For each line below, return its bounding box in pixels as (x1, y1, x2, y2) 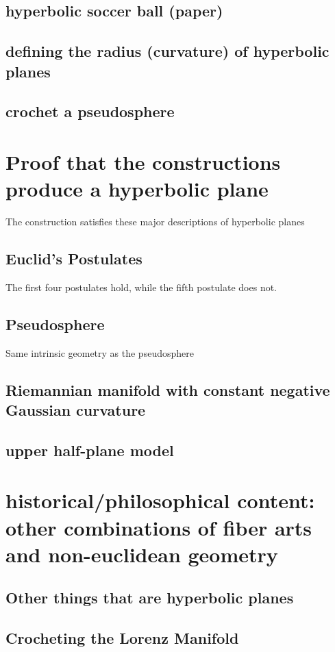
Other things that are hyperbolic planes (5, 587, 294, 608)
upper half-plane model (5, 439, 174, 460)
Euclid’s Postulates (5, 248, 142, 269)
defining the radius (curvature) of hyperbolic (5, 40, 330, 62)
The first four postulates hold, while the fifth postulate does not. (5, 279, 277, 294)
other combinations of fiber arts (5, 513, 312, 541)
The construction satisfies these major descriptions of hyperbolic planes (5, 214, 305, 229)
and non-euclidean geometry (5, 540, 278, 568)
